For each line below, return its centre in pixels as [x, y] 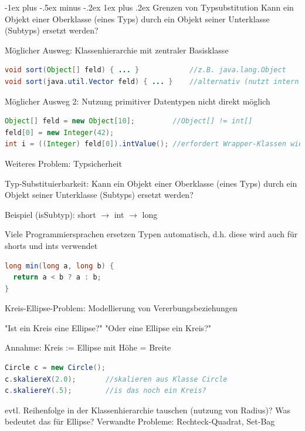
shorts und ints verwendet [51, 245]
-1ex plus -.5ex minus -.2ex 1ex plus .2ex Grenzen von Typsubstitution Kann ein [149, 7]
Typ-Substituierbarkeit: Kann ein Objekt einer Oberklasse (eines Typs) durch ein [151, 183]
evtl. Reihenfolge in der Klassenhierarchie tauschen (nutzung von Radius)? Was [148, 410]
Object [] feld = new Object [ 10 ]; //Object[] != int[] [129, 121]
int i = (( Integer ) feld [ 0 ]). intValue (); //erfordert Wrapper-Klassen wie [154, 144]
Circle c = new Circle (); [55, 368]
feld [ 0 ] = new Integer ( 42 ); [60, 132]
